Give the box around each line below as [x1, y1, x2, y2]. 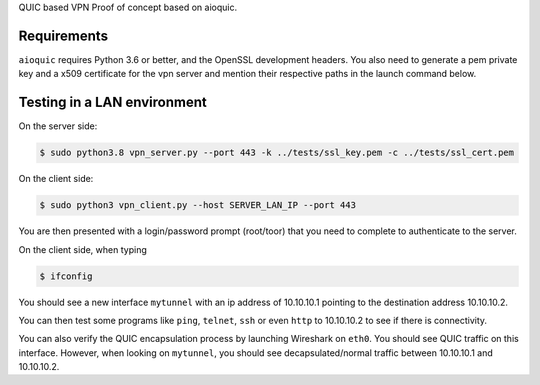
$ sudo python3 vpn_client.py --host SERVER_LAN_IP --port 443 [39, 200, 357, 211]
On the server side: [18, 120, 98, 132]
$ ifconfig [39, 270, 93, 282]
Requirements [18, 27, 109, 44]
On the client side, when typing [18, 243, 147, 255]
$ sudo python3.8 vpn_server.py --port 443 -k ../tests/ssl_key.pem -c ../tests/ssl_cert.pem [39, 147, 515, 159]
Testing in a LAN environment [18, 94, 207, 111]
